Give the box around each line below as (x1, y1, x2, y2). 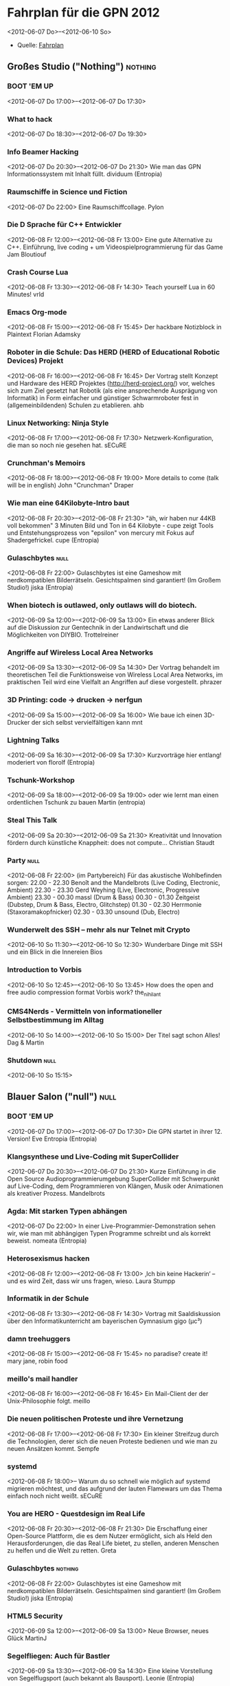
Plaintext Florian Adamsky (7, 330, 81, 338)
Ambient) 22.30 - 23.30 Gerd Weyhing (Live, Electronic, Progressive (7, 886, 200, 894)
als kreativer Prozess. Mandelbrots (7, 1189, 105, 1197)
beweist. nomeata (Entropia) (7, 1236, 87, 1245)
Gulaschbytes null (7, 553, 69, 562)
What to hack (7, 114, 53, 124)
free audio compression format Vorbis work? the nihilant (7, 988, 161, 998)
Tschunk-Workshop (7, 776, 76, 785)
